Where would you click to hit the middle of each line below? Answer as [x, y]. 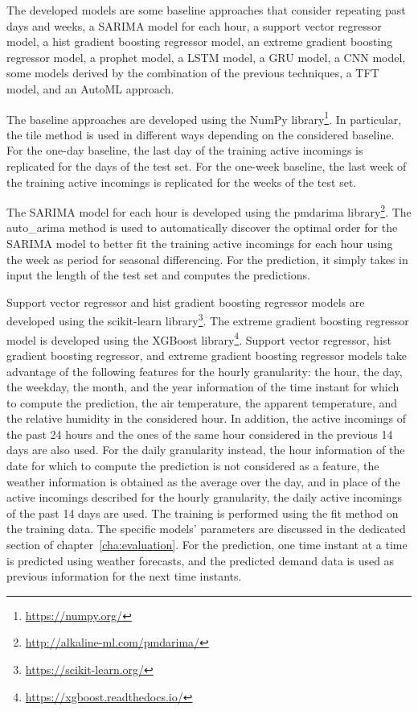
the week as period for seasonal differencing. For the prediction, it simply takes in [207, 259]
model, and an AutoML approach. [90, 88]
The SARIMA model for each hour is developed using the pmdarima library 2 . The [209, 211]
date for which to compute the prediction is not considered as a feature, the [193, 466]
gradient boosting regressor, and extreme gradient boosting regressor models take [207, 355]
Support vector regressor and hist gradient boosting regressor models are [186, 302]
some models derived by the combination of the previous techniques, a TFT [193, 73]
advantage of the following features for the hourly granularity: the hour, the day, [205, 371]
